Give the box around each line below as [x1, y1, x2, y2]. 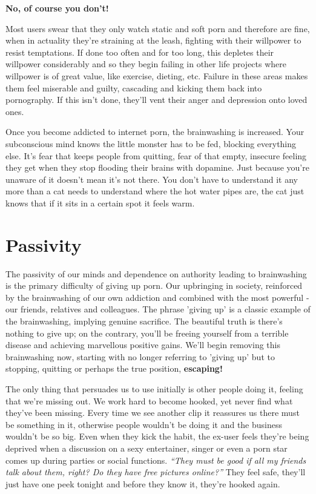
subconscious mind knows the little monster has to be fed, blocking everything [5, 137, 297, 150]
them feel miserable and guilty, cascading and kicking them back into [5, 81, 262, 94]
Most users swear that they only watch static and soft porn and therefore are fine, [5, 22, 310, 35]
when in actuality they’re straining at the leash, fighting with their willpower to [5, 34, 301, 47]
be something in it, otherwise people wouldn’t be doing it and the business [5, 418, 283, 430]
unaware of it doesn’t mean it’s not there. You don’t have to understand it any [5, 173, 298, 185]
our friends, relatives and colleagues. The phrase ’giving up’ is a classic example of [5, 303, 311, 315]
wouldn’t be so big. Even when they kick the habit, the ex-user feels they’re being [5, 430, 309, 443]
